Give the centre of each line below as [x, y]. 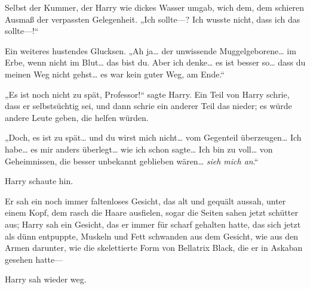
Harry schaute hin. [39, 181]
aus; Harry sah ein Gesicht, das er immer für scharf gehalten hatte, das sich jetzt [153, 224]
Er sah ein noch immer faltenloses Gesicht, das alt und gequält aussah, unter [145, 201]
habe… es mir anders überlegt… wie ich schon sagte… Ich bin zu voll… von [139, 149]
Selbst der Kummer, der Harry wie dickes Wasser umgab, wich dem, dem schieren [155, 7]
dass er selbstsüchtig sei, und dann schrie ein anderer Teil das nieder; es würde [148, 106]
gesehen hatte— [34, 259]
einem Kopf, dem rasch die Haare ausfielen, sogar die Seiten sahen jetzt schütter [151, 212]
